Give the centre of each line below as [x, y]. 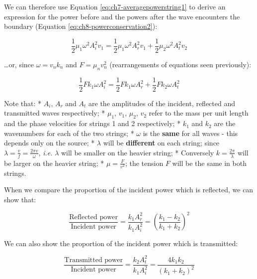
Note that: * [23, 103]
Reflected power [94, 217]
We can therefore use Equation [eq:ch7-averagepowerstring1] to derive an [115, 6]
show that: [20, 200]
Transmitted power [93, 260]
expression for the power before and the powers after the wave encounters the [122, 16]
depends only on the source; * [49, 143]
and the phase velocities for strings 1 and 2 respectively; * [92, 123]
